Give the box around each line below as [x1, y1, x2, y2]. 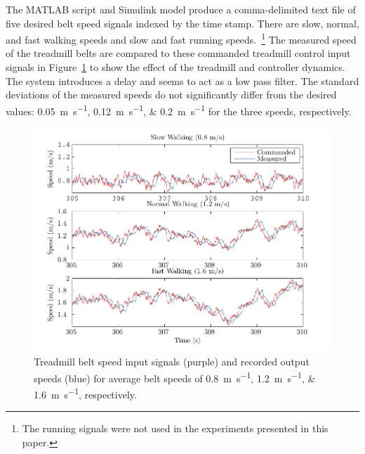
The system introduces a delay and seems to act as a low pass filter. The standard [6, 73, 359, 88]
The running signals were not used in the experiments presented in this [22, 421, 328, 436]
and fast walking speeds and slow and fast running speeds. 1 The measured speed [6, 30, 357, 46]
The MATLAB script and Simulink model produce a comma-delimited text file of [6, 2, 356, 16]
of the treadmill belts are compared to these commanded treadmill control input [6, 46, 351, 60]
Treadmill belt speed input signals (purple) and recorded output [34, 354, 310, 369]
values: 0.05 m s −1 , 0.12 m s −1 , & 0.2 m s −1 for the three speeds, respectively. [6, 101, 352, 118]
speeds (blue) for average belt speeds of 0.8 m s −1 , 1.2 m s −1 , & [34, 368, 316, 385]
